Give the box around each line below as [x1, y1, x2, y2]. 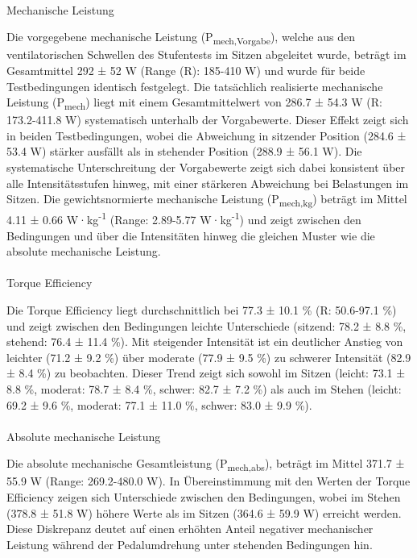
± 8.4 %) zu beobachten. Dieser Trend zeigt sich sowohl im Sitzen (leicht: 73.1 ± [6, 364, 406, 381]
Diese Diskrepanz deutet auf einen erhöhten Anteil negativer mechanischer [6, 520, 374, 537]
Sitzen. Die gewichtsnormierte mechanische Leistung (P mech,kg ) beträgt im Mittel [6, 190, 407, 209]
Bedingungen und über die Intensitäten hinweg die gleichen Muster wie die [6, 227, 375, 244]
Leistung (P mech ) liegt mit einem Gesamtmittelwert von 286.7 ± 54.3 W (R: [6, 94, 382, 112]
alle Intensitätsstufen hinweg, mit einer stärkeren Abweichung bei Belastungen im [6, 174, 409, 191]
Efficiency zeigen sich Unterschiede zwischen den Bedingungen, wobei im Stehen [6, 489, 401, 505]
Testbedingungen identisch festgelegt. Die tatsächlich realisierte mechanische [6, 77, 383, 94]
